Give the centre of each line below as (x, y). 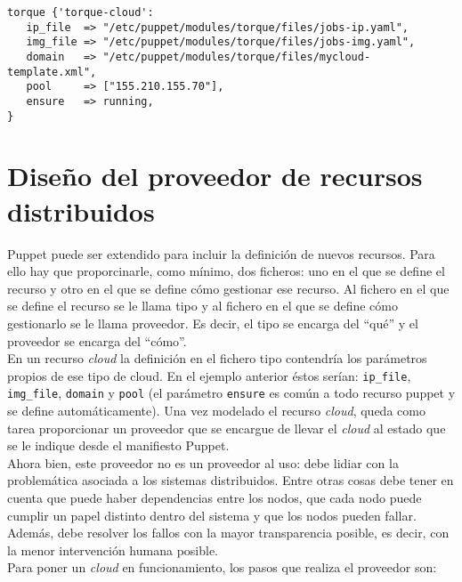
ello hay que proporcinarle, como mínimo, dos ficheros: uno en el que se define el (226, 271)
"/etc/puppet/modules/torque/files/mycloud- (237, 57)
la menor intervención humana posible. (113, 550)
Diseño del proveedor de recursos (215, 176)
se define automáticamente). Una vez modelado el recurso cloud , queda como (216, 411)
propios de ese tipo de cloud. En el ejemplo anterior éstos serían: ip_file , (209, 375)
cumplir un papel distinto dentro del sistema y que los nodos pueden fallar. (212, 515)
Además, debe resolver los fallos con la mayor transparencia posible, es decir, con (228, 533)
